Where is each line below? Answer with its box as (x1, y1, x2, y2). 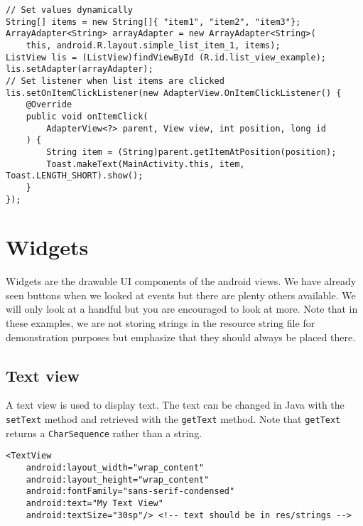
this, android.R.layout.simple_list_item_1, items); (26, 40, 281, 50)
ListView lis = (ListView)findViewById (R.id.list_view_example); (6, 52, 327, 63)
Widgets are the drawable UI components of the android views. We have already (6, 274, 357, 289)
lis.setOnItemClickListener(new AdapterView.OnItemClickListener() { (6, 87, 342, 98)
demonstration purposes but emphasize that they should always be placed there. (6, 329, 356, 344)
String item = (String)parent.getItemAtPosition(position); (46, 146, 337, 157)
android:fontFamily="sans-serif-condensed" (26, 486, 235, 497)
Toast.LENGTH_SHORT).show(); (6, 171, 143, 181)
